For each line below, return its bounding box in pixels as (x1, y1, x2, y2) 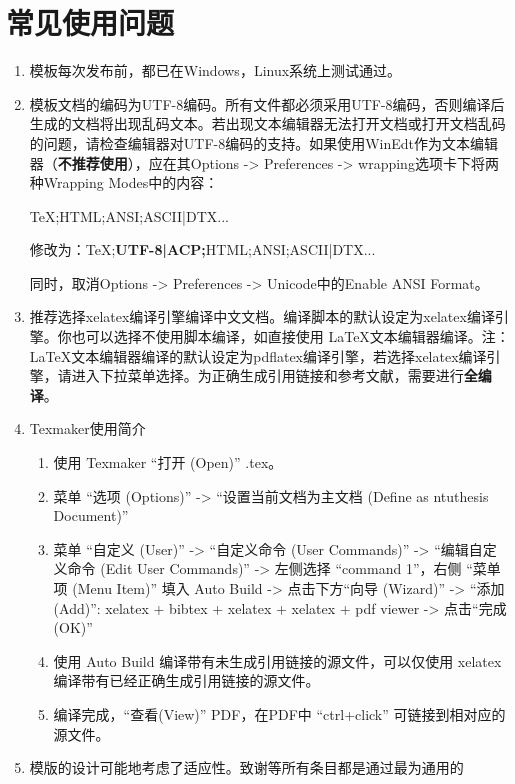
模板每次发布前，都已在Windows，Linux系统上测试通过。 (29, 60, 402, 81)
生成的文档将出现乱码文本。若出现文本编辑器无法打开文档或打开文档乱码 (29, 113, 506, 134)
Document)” (53, 505, 129, 526)
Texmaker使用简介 (29, 418, 146, 439)
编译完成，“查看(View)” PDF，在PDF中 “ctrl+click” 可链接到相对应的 (53, 703, 506, 724)
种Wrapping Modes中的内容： (29, 172, 219, 193)
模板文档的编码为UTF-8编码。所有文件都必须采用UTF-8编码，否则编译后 (29, 93, 505, 114)
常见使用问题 (6, 2, 175, 43)
